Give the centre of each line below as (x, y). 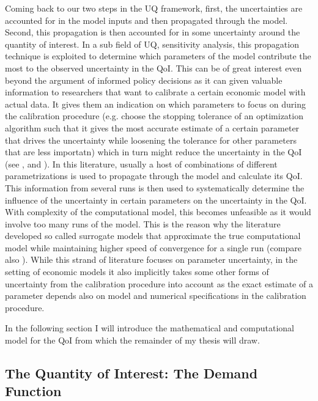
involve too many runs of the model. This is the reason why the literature (143, 223)
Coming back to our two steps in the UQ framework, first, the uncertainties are (154, 8)
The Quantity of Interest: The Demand (131, 373)
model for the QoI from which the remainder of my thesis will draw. (132, 340)
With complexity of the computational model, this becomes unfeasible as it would (158, 212)
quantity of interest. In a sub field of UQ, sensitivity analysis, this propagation (152, 44)
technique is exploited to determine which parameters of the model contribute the (158, 56)
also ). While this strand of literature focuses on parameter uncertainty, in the (151, 259)
